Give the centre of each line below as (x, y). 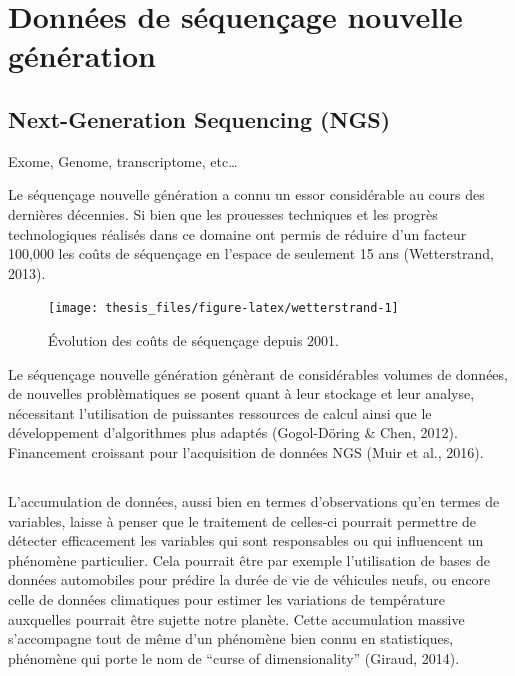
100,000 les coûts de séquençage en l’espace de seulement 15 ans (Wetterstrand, (251, 253)
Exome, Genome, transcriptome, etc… (123, 160)
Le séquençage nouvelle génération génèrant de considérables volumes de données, (258, 373)
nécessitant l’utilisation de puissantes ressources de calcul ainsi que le (220, 412)
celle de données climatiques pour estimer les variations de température (226, 598)
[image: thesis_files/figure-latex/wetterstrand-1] (223, 308)
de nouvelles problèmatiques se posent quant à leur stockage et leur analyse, (241, 393)
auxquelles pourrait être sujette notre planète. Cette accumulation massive (236, 618)
